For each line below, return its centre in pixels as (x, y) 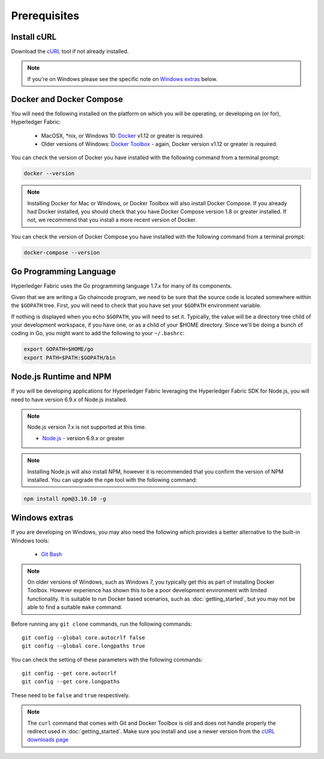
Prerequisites (45, 16)
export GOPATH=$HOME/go (59, 349)
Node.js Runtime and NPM (61, 377)
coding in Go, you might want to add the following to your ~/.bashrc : (98, 333)
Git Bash (52, 554)
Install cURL (34, 37)
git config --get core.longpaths (71, 682)
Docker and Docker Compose (67, 99)
